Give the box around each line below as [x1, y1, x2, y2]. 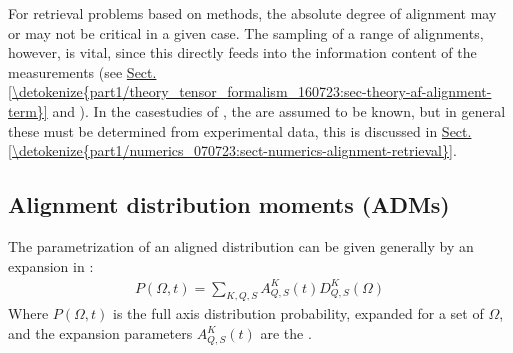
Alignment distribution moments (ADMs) [8, 189, 450, 220]
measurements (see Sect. [8, 61, 157, 82]
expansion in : [8, 255, 94, 276]
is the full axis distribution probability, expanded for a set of [113, 303, 484, 324]
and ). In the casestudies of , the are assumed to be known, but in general [52, 100, 506, 121]
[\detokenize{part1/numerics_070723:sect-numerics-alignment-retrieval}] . [8, 140, 457, 161]
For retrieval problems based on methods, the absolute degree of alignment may [8, 3, 497, 23]
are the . [260, 323, 312, 344]
